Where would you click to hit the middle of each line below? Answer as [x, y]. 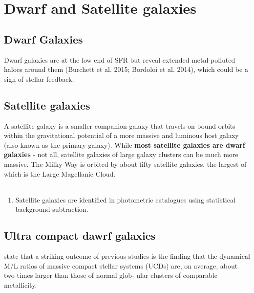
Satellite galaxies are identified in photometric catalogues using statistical [125, 199]
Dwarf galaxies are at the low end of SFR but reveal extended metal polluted [120, 59]
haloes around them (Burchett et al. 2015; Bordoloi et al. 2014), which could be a [126, 69]
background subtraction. [52, 209]
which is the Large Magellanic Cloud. [60, 173]
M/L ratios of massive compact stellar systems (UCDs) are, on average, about [121, 265]
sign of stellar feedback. [39, 79]
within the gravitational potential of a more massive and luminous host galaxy [121, 135]
